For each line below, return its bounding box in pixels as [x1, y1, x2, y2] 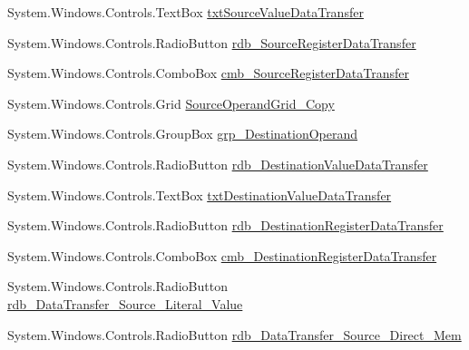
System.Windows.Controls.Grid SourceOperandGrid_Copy [7, 93, 335, 112]
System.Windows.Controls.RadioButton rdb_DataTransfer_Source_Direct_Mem [7, 325, 462, 344]
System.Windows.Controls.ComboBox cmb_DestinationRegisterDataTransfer [7, 246, 437, 265]
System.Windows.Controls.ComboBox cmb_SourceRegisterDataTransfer [7, 63, 409, 83]
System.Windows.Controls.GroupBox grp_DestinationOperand [7, 124, 358, 143]
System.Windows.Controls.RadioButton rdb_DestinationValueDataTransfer [7, 154, 428, 173]
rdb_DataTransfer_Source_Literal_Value [7, 294, 243, 313]
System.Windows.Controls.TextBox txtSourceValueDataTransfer [7, 3, 364, 21]
